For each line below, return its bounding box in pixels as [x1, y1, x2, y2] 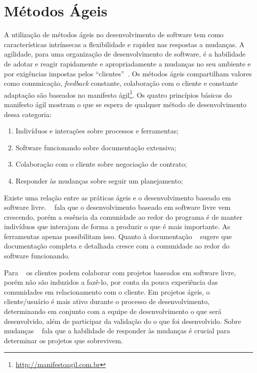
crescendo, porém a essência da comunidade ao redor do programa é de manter [4, 211, 243, 222]
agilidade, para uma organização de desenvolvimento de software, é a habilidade [4, 49, 246, 59]
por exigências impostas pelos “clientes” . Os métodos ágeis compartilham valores [4, 68, 252, 78]
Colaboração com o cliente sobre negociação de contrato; [15, 159, 187, 169]
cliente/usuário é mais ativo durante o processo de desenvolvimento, [4, 296, 210, 307]
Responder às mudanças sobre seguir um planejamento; [15, 175, 183, 186]
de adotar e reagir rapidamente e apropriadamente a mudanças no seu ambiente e [4, 58, 251, 68]
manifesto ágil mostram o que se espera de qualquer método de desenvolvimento [4, 99, 247, 109]
